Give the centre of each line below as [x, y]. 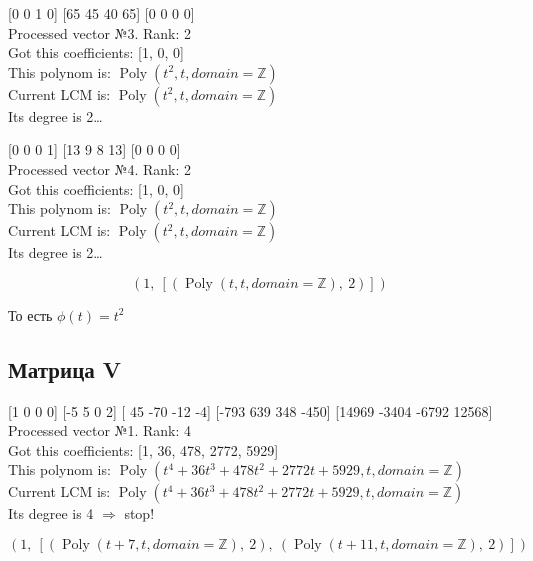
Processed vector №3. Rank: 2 [99, 32]
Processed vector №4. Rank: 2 [99, 168]
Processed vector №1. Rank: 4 [99, 430]
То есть [30, 314]
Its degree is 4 [51, 513]
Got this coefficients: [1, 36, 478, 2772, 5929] [143, 449]
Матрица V [65, 368]
